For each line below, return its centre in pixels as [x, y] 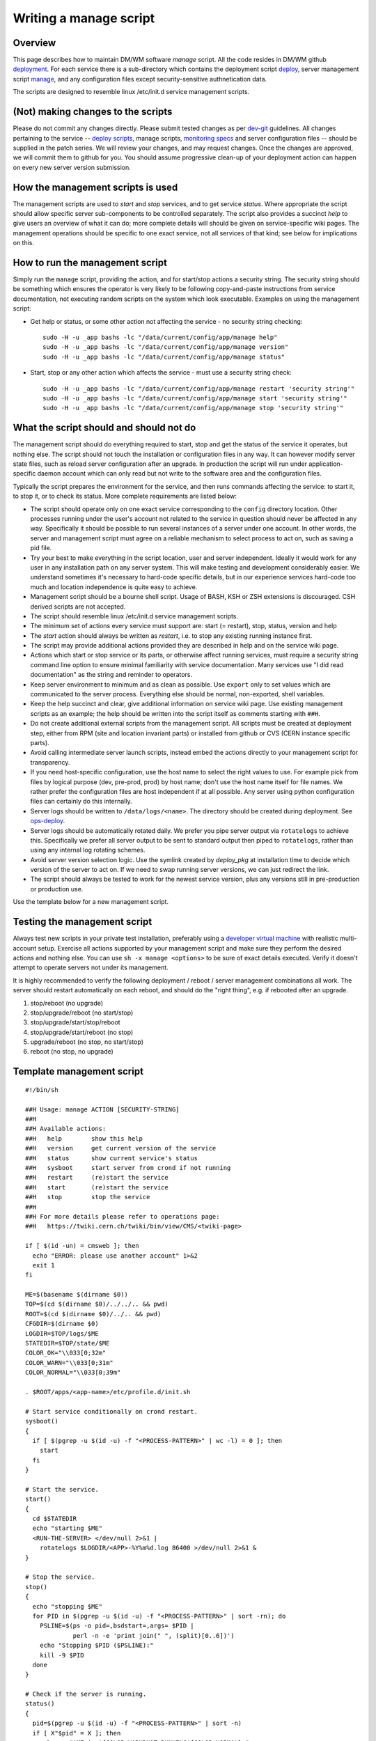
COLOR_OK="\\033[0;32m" [66, 1353]
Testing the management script [83, 922]
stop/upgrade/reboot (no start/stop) [82, 1013]
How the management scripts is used [95, 187]
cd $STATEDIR [55, 1519]
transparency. [50, 762]
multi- [348, 938]
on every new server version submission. [72, 167]
